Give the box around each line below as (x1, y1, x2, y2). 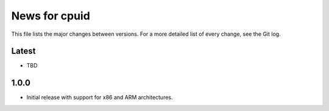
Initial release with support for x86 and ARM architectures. (26, 94, 173, 101)
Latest (11, 46, 36, 56)
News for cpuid (11, 9, 91, 22)
